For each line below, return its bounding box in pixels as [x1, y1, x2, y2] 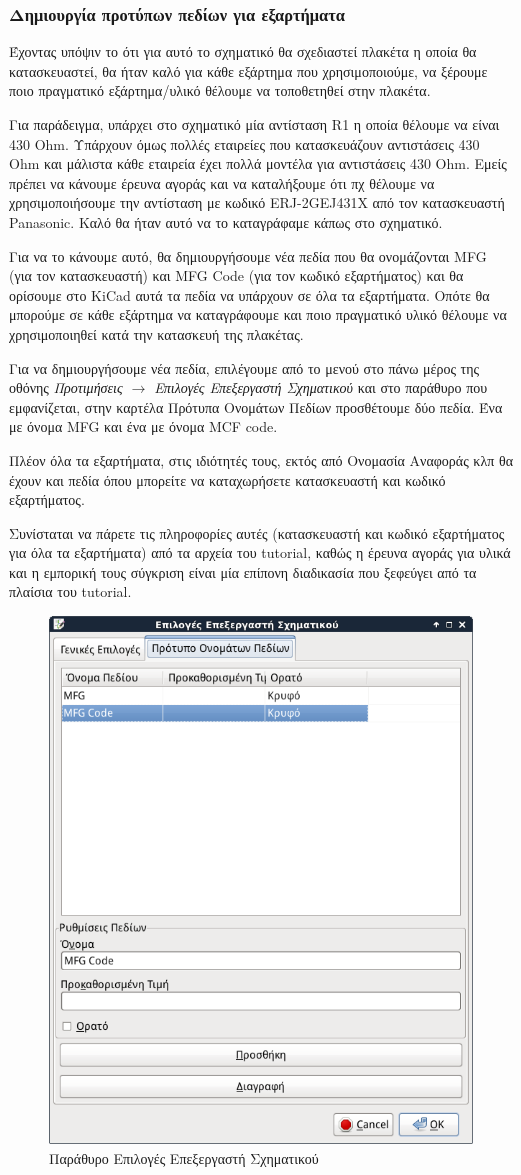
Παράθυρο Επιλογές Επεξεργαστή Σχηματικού [49, 1147, 319, 1168]
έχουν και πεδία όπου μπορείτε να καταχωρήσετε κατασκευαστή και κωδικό [9, 469, 446, 490]
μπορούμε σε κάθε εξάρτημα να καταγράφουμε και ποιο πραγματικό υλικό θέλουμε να [9, 304, 507, 325]
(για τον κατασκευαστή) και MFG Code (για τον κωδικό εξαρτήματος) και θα [9, 265, 464, 286]
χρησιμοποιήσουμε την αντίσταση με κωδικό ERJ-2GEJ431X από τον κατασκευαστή [9, 192, 505, 213]
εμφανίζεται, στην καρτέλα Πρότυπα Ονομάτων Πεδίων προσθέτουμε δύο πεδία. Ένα [9, 396, 503, 417]
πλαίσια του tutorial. [9, 581, 132, 602]
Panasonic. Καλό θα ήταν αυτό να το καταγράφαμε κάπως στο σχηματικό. [9, 211, 443, 232]
